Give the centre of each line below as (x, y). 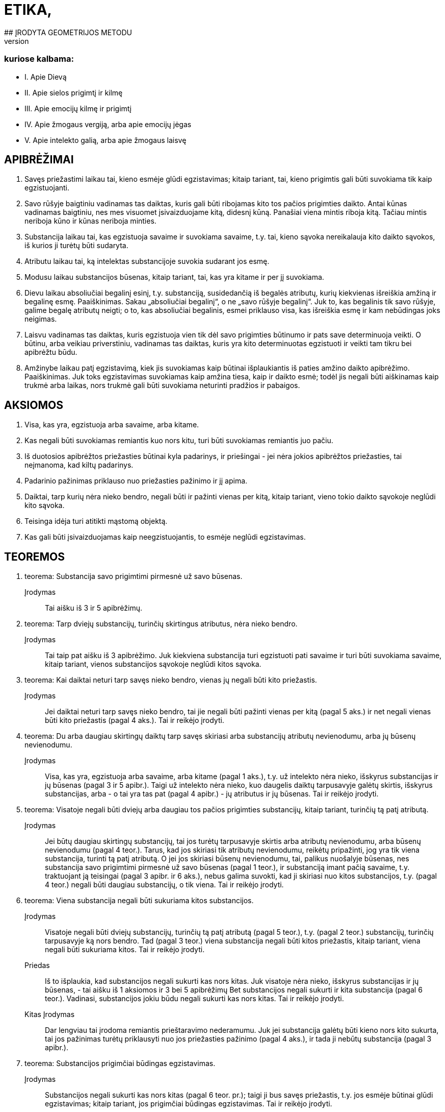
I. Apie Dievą (46, 77)
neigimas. (41, 319)
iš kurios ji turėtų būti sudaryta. (76, 246)
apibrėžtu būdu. (51, 352)
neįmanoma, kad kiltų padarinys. (79, 465)
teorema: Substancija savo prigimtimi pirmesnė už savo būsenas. (134, 576)
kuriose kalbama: (39, 59)
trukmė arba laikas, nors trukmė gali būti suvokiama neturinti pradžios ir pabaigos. (162, 385)
